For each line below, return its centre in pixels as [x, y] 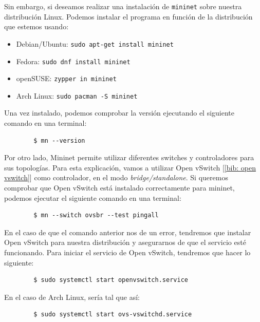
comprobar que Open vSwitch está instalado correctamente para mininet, [119, 188]
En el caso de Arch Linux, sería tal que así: [72, 297]
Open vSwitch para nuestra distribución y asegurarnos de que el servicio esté [125, 242]
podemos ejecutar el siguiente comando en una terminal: [93, 197]
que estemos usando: [36, 26]
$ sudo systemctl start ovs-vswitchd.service [113, 315]
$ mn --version [59, 140]
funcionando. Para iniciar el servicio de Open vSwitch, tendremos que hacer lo [127, 252]
